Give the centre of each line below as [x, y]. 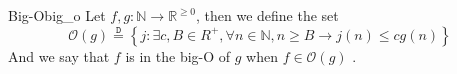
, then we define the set [267, 15]
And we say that [59, 55]
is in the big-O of [178, 55]
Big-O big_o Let [57, 15]
